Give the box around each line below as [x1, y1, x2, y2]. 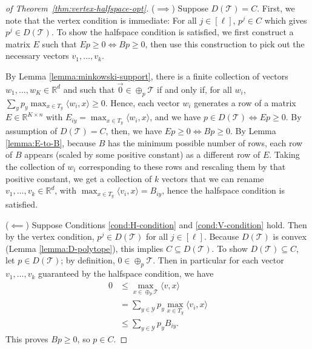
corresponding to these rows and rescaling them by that [79, 160, 286, 173]
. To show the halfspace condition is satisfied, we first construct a [51, 25, 294, 38]
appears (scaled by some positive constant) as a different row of [24, 148, 261, 161]
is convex [273, 230, 307, 243]
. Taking [269, 148, 300, 161]
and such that [63, 83, 115, 95]
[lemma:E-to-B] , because [5, 136, 96, 149]
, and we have [150, 110, 201, 123]
